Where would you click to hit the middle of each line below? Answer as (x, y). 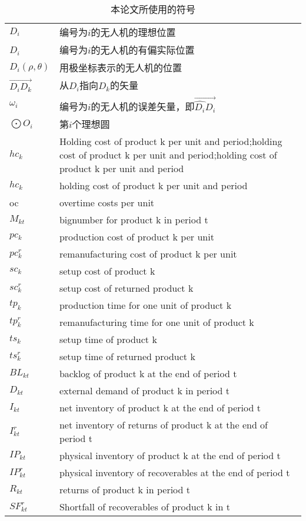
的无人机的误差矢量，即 (143, 107)
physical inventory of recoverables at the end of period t (174, 473)
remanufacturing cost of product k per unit (148, 254)
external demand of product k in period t (144, 391)
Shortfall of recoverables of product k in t (145, 507)
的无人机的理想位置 (133, 32)
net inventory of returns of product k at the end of (164, 425)
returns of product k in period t (125, 490)
